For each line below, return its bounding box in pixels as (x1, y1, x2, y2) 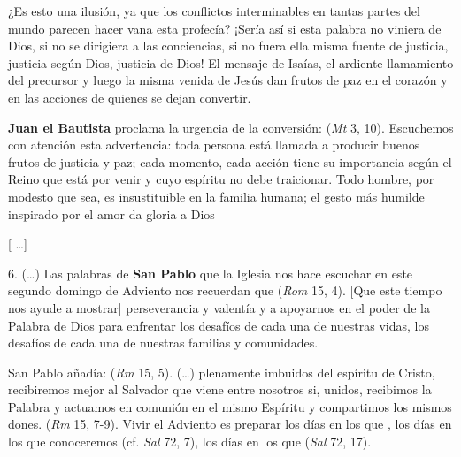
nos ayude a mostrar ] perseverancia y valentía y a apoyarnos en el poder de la (8, 298, 430, 316)
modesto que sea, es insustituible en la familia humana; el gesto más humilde (8, 187, 425, 205)
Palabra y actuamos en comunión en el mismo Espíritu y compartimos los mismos (8, 397, 452, 415)
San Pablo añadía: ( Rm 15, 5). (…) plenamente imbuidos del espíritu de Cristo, (8, 362, 435, 381)
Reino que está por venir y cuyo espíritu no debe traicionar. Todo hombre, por (8, 170, 434, 188)
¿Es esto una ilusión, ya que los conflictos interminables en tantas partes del (8, 2, 420, 19)
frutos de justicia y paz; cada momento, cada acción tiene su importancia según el (8, 152, 452, 171)
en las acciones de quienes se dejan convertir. (8, 88, 251, 106)
